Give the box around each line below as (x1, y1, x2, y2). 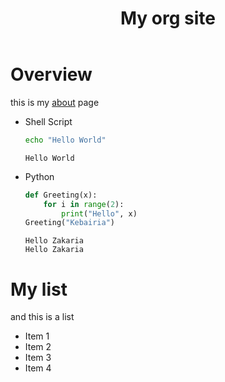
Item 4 (24, 362, 52, 374)
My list (10, 278, 68, 301)
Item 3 (24, 352, 52, 364)
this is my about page (10, 96, 100, 108)
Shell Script (24, 115, 73, 127)
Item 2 (24, 341, 52, 353)
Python (24, 170, 55, 182)
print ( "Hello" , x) (61, 208, 138, 219)
